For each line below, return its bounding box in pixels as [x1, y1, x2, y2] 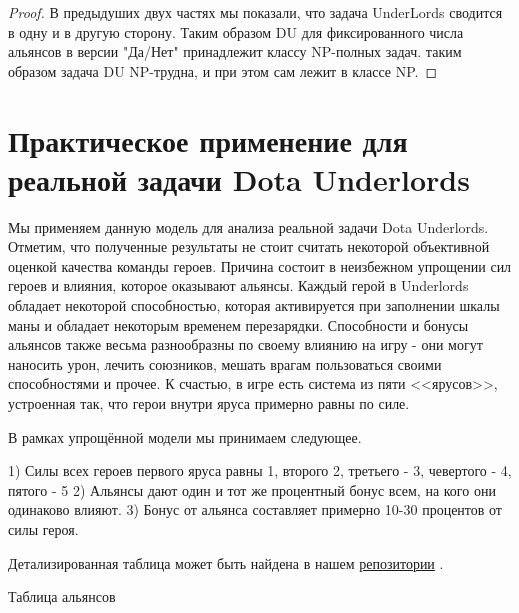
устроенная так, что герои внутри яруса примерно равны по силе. [8, 393, 410, 414]
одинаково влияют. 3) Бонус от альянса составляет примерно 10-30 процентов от [8, 499, 502, 520]
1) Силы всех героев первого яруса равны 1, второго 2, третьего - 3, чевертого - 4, [8, 460, 512, 481]
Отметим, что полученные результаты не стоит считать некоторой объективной [8, 236, 490, 257]
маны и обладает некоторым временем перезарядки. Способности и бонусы [8, 314, 469, 335]
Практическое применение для [8, 119, 408, 160]
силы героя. [8, 519, 79, 539]
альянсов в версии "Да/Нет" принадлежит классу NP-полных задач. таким [8, 41, 462, 62]
